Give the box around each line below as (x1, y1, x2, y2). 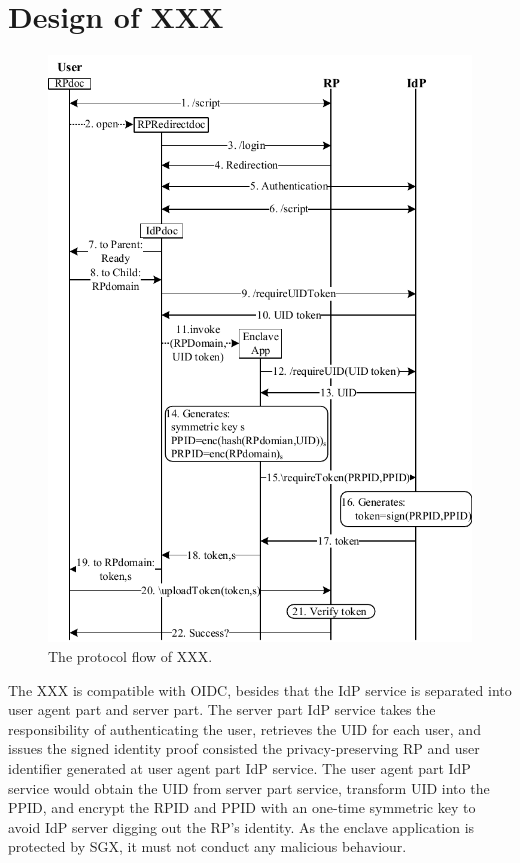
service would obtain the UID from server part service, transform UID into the (8, 777, 490, 798)
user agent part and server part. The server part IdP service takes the (8, 699, 436, 720)
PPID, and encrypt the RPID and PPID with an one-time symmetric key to (8, 797, 476, 818)
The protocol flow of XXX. (48, 645, 213, 666)
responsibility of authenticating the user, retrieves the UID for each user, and (8, 718, 481, 739)
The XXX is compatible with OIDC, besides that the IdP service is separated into (8, 679, 512, 700)
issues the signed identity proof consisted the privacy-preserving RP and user (8, 738, 480, 759)
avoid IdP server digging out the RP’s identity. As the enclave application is (8, 816, 475, 837)
